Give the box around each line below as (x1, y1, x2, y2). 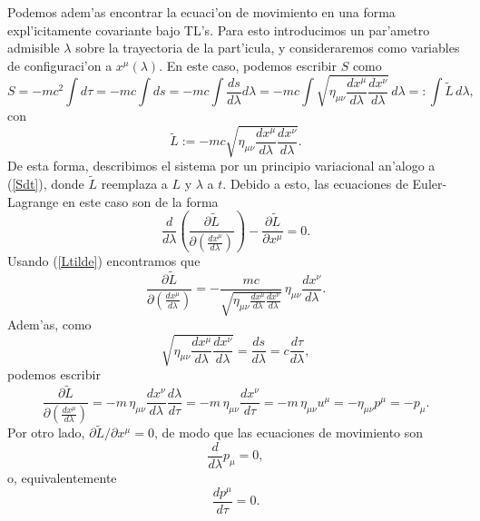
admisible (7, 38, 60, 57)
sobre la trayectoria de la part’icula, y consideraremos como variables (75, 38, 460, 57)
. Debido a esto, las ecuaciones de (222, 173, 408, 192)
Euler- (412, 173, 447, 192)
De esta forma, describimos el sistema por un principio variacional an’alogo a (7, 156, 436, 175)
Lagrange (7, 192, 59, 211)
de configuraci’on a (7, 55, 113, 74)
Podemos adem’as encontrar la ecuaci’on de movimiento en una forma (7, 3, 396, 21)
